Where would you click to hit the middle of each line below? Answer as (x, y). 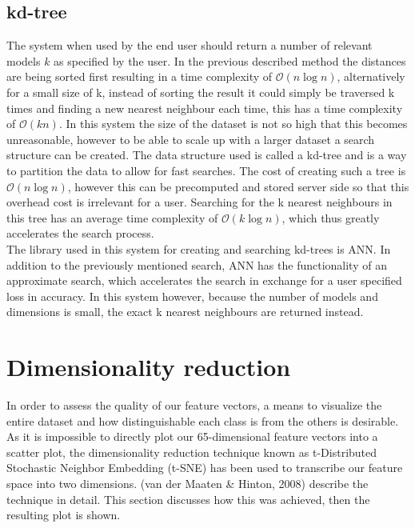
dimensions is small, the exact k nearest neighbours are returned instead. (185, 312)
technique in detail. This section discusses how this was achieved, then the (188, 499)
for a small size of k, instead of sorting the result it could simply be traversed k (201, 92)
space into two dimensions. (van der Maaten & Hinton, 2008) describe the (188, 483)
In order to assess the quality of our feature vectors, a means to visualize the (194, 405)
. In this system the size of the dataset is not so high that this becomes (233, 124)
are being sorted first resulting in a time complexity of (140, 76)
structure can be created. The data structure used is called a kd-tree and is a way (207, 155)
